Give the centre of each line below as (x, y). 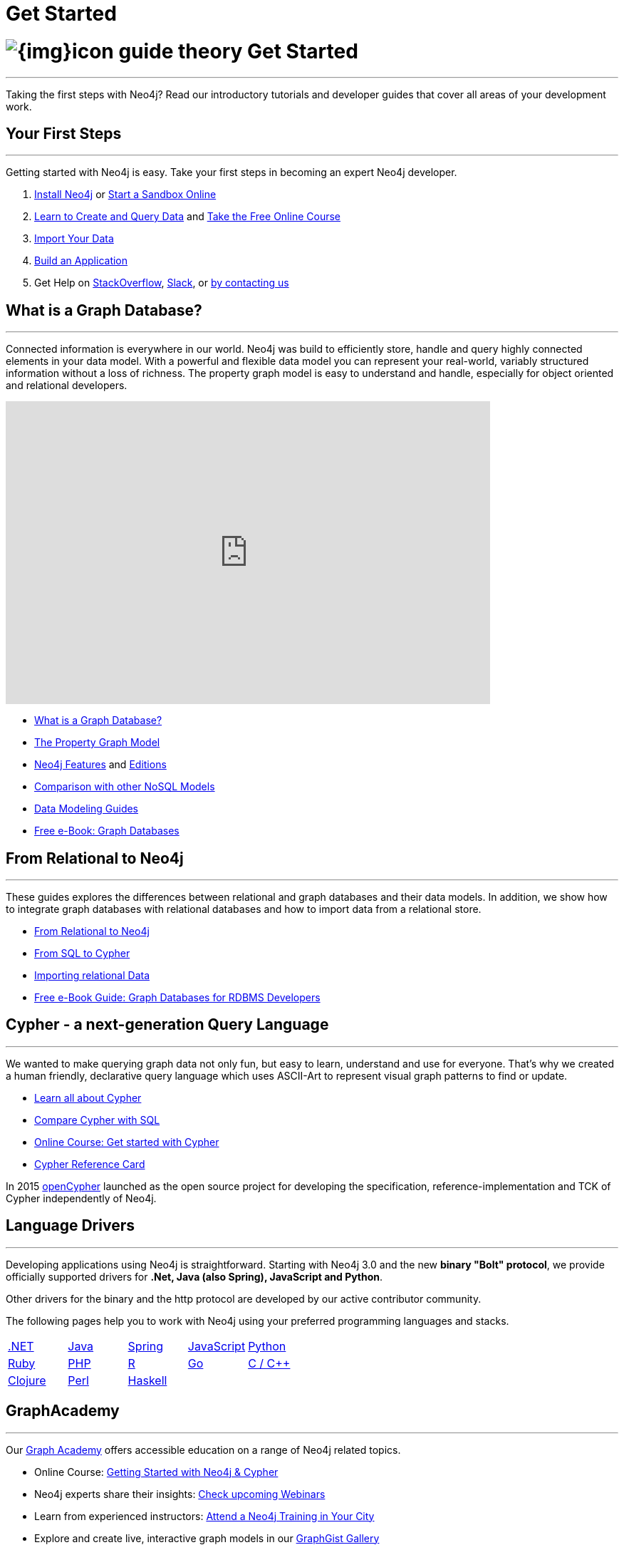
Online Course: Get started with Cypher (127, 1142)
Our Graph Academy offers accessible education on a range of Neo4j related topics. (203, 1450)
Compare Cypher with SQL (97, 1120)
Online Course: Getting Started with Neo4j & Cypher (156, 1472)
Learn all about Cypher (88, 1097)
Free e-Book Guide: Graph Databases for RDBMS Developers (177, 998)
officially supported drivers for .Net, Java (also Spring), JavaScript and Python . (194, 1276)
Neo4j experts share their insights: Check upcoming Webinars (180, 1494)
